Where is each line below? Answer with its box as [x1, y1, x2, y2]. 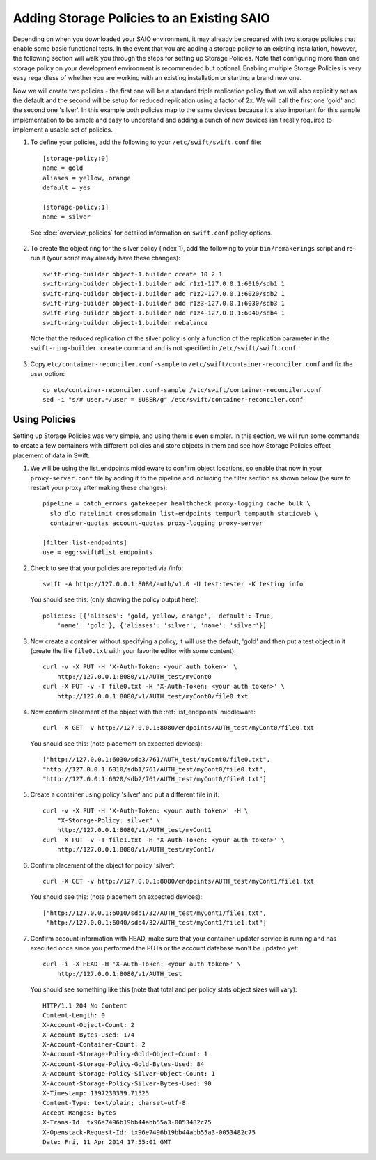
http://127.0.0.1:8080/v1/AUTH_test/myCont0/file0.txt [56, 692, 249, 700]
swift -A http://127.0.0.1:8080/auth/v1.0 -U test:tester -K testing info [42, 580, 304, 588]
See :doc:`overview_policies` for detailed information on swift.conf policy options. [30, 228, 273, 237]
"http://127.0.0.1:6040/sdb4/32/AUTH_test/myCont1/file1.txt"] [46, 919, 267, 927]
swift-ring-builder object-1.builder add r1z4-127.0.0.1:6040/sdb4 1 [42, 309, 285, 317]
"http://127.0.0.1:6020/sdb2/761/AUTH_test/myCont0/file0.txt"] [42, 775, 267, 783]
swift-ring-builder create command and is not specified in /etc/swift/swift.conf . [30, 344, 299, 352]
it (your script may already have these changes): [41, 254, 180, 262]
